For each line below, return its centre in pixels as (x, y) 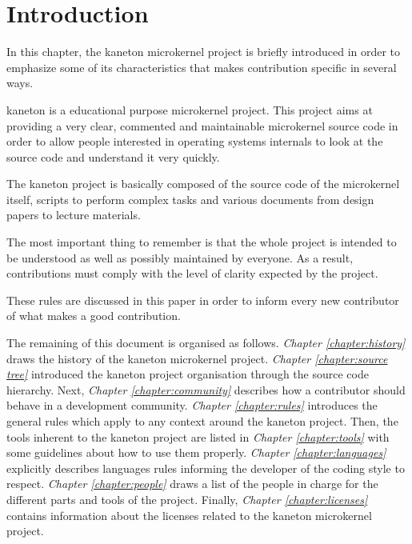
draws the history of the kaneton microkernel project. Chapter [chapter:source (197, 358)
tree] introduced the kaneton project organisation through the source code (188, 374)
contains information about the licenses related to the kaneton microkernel (189, 515)
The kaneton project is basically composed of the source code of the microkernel (203, 184)
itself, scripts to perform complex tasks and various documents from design (190, 199)
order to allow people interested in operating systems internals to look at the (195, 141)
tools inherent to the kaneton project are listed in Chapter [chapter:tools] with (198, 436)
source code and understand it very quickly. (113, 156)
